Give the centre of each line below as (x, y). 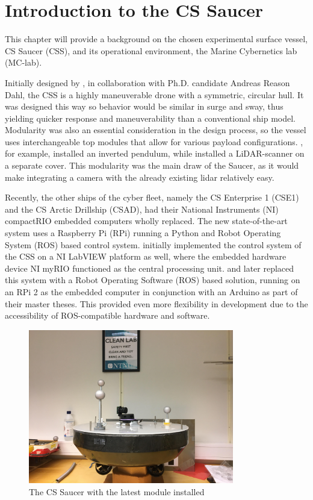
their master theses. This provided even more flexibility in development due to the (156, 303)
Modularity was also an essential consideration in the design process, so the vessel (156, 130)
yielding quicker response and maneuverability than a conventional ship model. (150, 118)
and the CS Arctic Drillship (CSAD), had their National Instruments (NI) (142, 209)
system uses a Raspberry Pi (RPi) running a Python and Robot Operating (143, 233)
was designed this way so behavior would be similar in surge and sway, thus (144, 106)
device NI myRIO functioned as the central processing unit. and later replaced (150, 268)
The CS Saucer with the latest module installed (117, 491)
